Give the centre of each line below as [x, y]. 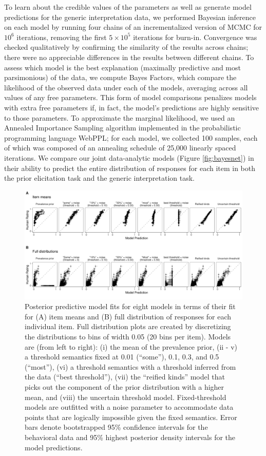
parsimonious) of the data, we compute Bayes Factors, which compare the [120, 77]
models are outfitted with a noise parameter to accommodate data [129, 407]
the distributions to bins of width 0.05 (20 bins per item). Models [128, 337]
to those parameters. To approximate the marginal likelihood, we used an [120, 117]
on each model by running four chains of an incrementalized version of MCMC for [133, 27]
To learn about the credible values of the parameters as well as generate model [128, 7]
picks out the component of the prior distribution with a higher [125, 387]
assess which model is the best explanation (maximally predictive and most [122, 67]
